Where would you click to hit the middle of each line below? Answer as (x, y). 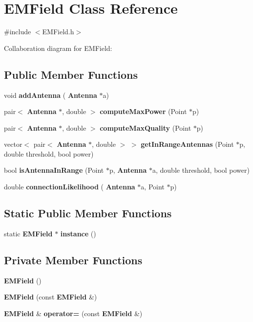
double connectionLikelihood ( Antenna (70, 187)
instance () (78, 233)
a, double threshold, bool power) (201, 170)
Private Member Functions (73, 260)
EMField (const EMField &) (51, 297)
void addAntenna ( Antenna (51, 95)
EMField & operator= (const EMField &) (73, 313)
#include (18, 32)
